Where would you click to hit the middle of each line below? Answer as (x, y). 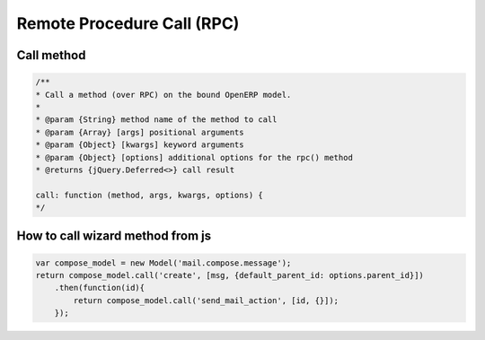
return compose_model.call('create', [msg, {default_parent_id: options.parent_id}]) (229, 275)
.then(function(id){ (100, 288)
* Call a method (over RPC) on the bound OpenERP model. (163, 95)
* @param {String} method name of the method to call (156, 120)
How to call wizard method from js (114, 236)
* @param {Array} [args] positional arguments (140, 132)
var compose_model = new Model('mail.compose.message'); (163, 263)
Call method (51, 55)
